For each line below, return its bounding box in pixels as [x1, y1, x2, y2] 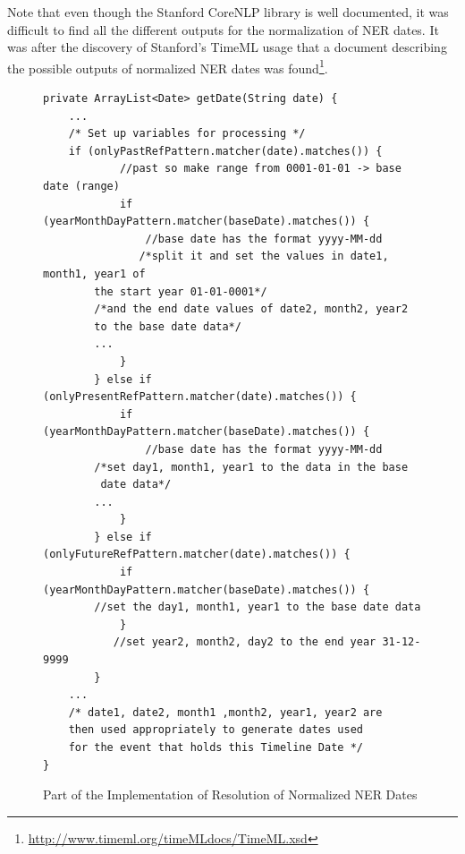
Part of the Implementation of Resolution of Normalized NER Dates [43, 785, 418, 804]
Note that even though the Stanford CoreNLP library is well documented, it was [7, 3, 449, 21]
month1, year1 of [43, 267, 146, 280]
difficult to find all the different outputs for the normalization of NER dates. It [7, 20, 439, 38]
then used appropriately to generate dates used [68, 723, 363, 737]
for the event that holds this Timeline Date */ [68, 741, 363, 754]
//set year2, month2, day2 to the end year [113, 636, 376, 649]
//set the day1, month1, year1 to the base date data [94, 601, 421, 614]
